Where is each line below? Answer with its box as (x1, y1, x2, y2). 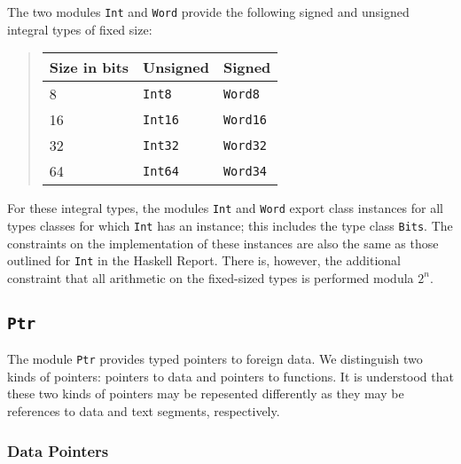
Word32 (223, 138, 268, 153)
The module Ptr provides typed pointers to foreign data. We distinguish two (7, 350, 423, 368)
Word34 (223, 163, 268, 178)
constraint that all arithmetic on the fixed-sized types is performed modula (7, 268, 414, 287)
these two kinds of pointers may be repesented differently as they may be (7, 384, 404, 403)
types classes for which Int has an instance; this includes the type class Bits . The (7, 216, 453, 234)
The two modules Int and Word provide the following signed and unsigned (7, 3, 410, 20)
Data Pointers (7, 439, 109, 461)
